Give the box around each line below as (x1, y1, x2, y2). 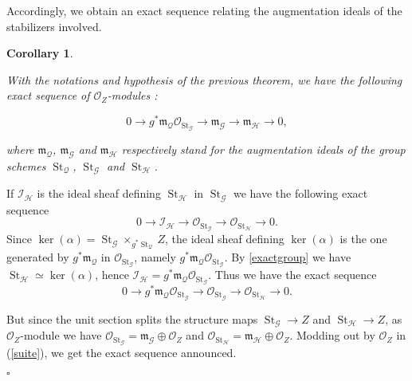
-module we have (20, 327, 102, 344)
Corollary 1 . (6, 45, 73, 61)
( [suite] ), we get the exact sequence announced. (6, 344, 237, 361)
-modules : (107, 87, 158, 104)
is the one (339, 230, 387, 247)
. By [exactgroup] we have (224, 249, 351, 265)
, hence (95, 266, 129, 283)
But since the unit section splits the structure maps (6, 310, 258, 327)
